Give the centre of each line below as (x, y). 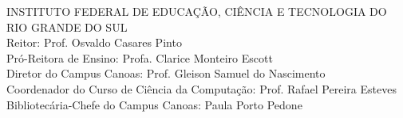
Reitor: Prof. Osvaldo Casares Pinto (94, 42)
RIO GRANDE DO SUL (67, 27)
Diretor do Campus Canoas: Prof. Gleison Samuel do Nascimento (166, 73)
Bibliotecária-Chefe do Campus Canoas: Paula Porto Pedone (154, 104)
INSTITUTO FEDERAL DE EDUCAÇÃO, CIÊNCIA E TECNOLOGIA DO (197, 11)
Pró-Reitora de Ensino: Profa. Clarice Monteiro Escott (140, 57)
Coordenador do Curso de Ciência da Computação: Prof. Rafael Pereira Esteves (201, 88)
